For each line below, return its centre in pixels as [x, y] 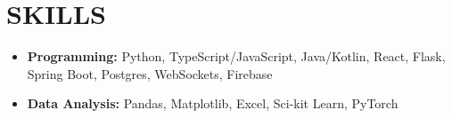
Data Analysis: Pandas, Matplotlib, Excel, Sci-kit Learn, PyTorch [213, 103]
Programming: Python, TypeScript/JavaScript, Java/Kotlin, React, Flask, [236, 56]
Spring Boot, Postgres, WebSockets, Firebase [150, 73]
